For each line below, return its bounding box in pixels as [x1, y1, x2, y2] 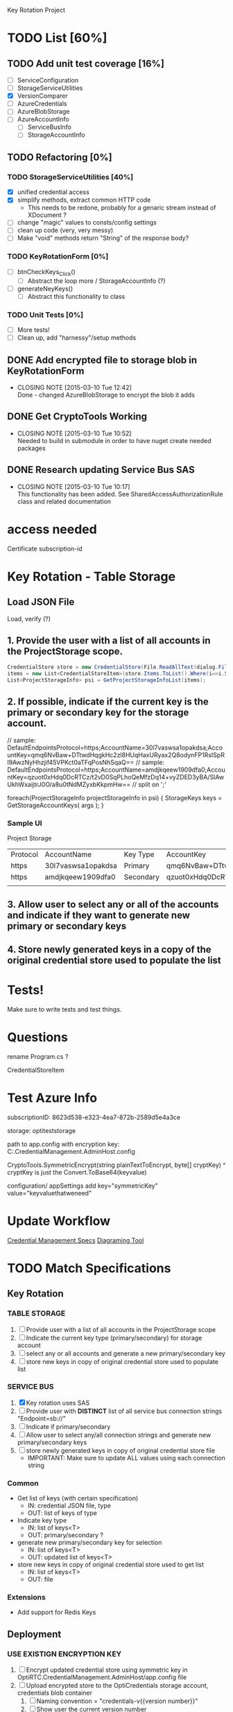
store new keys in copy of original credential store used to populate [26, 1357, 218, 1365]
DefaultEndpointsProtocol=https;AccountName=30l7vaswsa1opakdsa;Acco [7, 743, 223, 752]
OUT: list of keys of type [27, 1509, 97, 1517]
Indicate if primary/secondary [26, 1422, 111, 1430]
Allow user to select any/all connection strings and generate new [26, 1430, 212, 1439]
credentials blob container [17, 1688, 92, 1697]
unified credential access [17, 188, 90, 196]
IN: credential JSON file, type [27, 1501, 111, 1510]
